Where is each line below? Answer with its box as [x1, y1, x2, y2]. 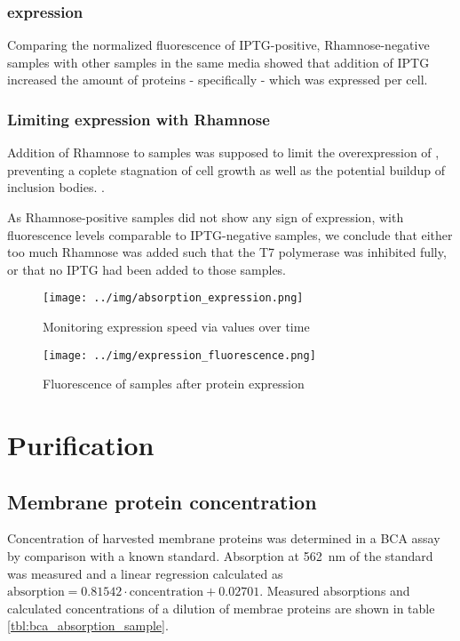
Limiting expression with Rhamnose [7, 108, 270, 130]
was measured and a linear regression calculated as [7, 564, 283, 582]
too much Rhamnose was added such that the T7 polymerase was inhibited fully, [7, 243, 447, 261]
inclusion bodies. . [7, 178, 105, 196]
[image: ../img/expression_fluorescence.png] [43, 349, 316, 362]
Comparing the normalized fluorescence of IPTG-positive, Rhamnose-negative [7, 36, 430, 54]
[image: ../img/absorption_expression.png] [43, 292, 304, 305]
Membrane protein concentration [7, 487, 317, 515]
